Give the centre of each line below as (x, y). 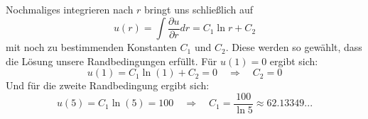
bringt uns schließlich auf (199, 9)
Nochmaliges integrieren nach (70, 9)
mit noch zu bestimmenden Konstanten (91, 47)
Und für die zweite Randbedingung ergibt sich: (108, 85)
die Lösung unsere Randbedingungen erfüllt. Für (112, 61)
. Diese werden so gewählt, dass (294, 47)
